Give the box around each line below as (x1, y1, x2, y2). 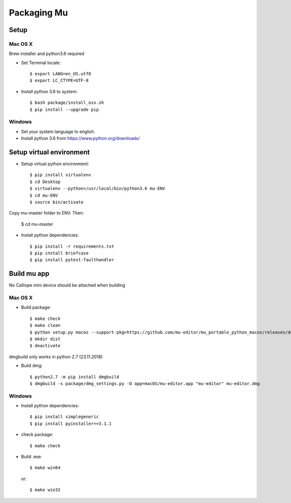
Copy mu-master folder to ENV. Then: (9, 210, 84, 216)
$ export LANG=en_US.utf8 (30, 71, 92, 77)
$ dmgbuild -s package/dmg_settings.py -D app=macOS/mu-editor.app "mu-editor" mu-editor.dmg (30, 381, 260, 386)
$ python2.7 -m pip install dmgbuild (30, 374, 120, 380)
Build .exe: (21, 454, 42, 460)
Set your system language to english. (21, 129, 96, 134)
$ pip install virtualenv (30, 172, 92, 178)
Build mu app (9, 269, 49, 278)
